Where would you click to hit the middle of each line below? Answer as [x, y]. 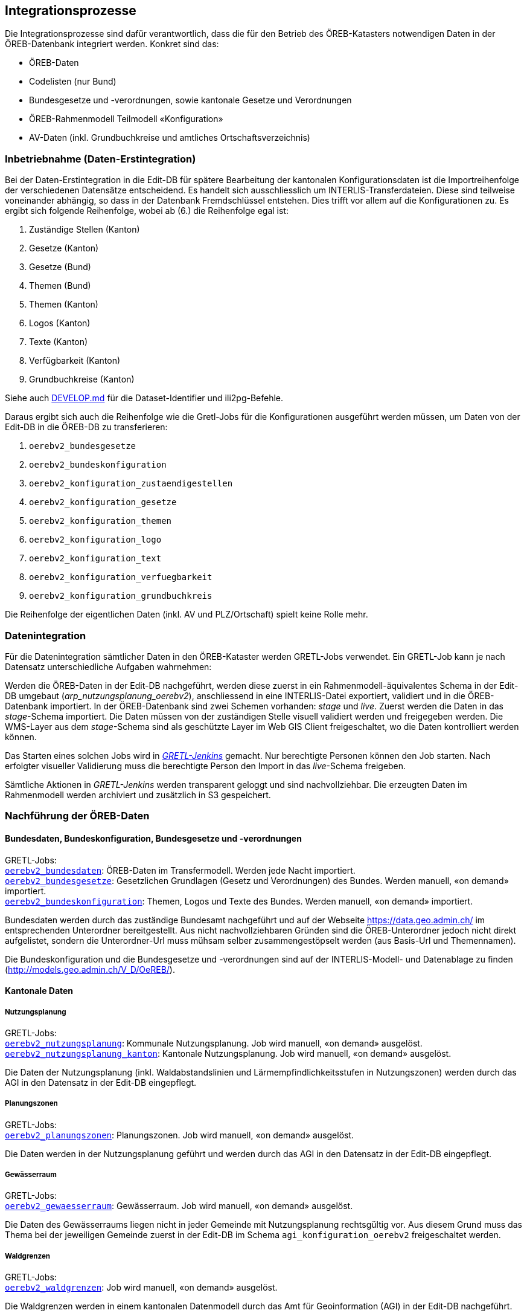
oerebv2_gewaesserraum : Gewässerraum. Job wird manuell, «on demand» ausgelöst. [179, 1206]
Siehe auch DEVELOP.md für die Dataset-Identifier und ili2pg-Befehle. [144, 398]
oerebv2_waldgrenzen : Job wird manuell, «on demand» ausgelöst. [141, 1288]
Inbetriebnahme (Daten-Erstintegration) [101, 159]
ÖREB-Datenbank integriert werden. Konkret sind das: [112, 44]
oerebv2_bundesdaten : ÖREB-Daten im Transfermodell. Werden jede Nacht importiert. [180, 870]
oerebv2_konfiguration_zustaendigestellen [131, 484]
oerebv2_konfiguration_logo [95, 540]
